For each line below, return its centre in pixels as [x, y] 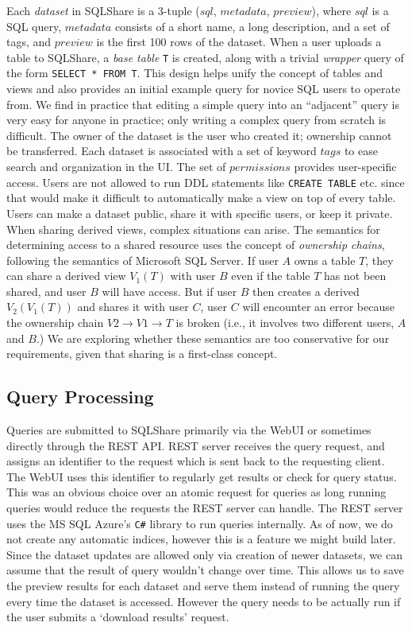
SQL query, [34, 26]
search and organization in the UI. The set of [116, 167]
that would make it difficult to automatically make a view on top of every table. [201, 198]
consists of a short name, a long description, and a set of [252, 26]
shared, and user [46, 291]
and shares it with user [133, 307]
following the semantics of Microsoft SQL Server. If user [142, 260]
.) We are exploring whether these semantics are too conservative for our [213, 338]
